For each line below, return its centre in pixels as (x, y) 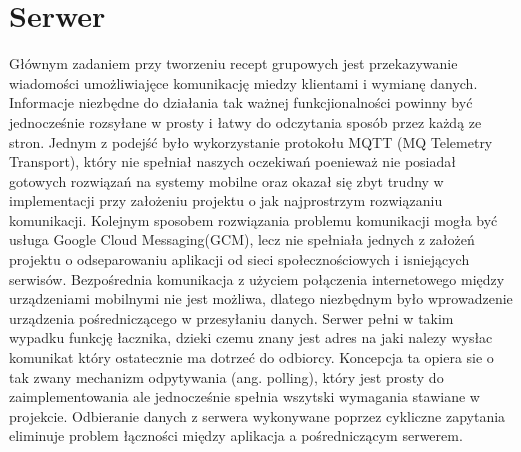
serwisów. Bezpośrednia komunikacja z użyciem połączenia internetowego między (257, 278)
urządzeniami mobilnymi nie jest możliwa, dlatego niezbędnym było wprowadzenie (261, 298)
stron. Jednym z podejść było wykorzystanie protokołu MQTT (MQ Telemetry (251, 141)
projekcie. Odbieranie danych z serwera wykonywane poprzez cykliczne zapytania (257, 415)
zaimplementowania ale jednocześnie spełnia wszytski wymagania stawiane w (244, 396)
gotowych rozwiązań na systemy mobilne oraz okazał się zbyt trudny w (226, 180)
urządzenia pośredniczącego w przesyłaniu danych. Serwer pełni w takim (231, 317)
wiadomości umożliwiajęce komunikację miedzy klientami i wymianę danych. (243, 82)
